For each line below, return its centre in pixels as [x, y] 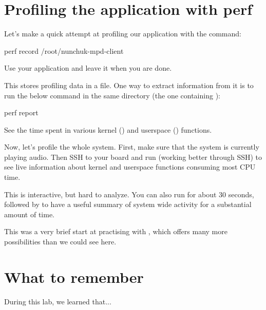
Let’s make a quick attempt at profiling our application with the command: [123, 34]
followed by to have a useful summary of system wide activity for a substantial [128, 204]
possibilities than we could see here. [60, 242]
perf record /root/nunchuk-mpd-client [64, 50]
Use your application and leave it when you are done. [88, 68]
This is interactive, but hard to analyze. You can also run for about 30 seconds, [129, 194]
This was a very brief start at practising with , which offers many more [116, 231]
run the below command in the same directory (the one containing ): [112, 95]
